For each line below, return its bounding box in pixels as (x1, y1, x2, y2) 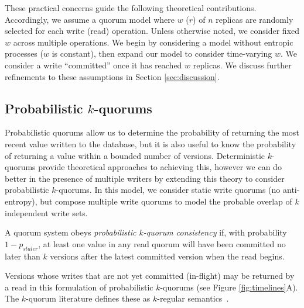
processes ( (5, 47, 43, 60)
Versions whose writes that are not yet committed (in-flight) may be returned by (5, 269, 295, 282)
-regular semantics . (157, 292, 229, 304)
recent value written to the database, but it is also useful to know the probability (5, 137, 296, 150)
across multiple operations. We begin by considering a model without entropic (13, 36, 293, 48)
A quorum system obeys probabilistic (5, 226, 136, 238)
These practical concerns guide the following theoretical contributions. (5, 2, 257, 13)
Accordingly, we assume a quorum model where (5, 13, 175, 25)
